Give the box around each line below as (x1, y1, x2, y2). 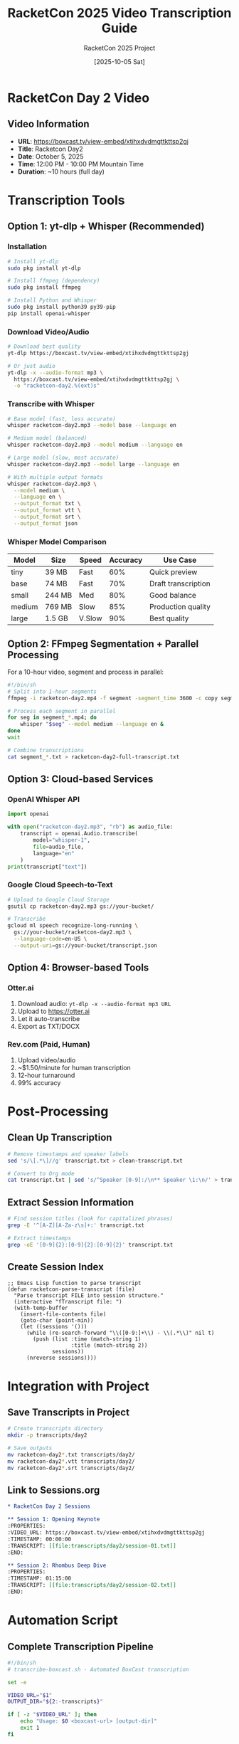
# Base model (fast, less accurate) (7, 415, 116, 423)
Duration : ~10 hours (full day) (17, 167, 105, 176)
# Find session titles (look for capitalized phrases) (7, 1215, 174, 1222)
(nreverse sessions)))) (26, 1354, 97, 1362)
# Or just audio (7, 362, 55, 369)
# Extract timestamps (7, 1235, 72, 1242)
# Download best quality (7, 343, 81, 350)
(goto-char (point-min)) (20, 1317, 94, 1324)
